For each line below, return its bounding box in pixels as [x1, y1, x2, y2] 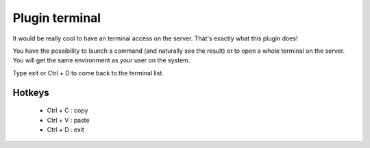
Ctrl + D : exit [47, 125, 85, 134]
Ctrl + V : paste [47, 116, 90, 124]
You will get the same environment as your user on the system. [12, 56, 190, 64]
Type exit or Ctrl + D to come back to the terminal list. [12, 69, 164, 77]
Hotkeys [12, 86, 49, 99]
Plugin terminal [12, 10, 101, 25]
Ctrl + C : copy [47, 106, 88, 114]
